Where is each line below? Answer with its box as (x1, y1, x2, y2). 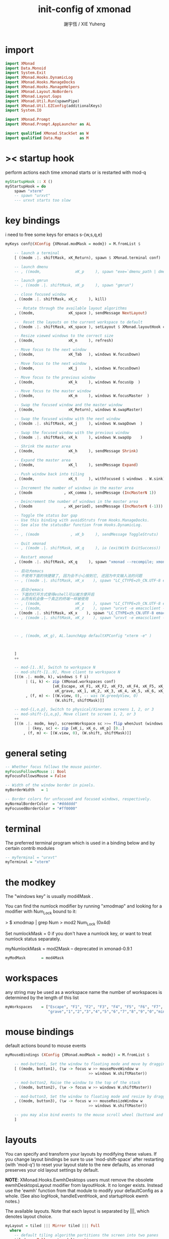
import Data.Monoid (5, 66, 46, 71)
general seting (5, 747, 67, 759)
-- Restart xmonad (14, 555, 53, 560)
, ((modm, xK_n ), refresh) (14, 338, 114, 343)
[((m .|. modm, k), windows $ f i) (14, 675, 89, 680)
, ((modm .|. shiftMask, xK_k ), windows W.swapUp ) (14, 435, 143, 440)
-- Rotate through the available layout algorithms (16, 306, 127, 311)
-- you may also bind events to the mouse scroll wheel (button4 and (14, 1113, 163, 1118)
